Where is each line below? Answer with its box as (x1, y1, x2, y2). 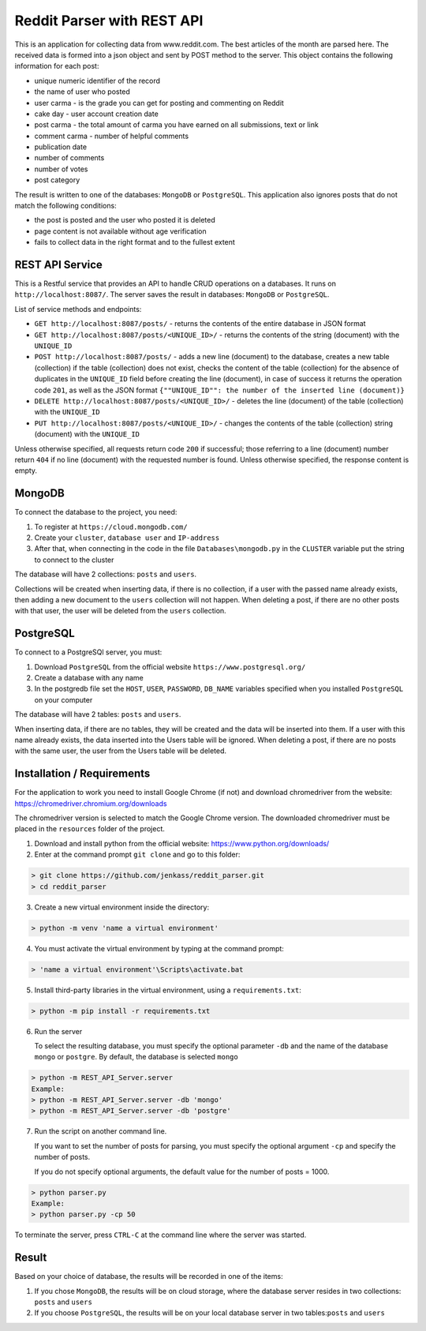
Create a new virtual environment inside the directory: (34, 902, 210, 912)
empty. (14, 466, 38, 475)
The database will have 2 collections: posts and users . (14, 569, 197, 579)
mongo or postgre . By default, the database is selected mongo (34, 1052, 238, 1062)
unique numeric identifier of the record (34, 76, 161, 85)
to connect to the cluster (34, 555, 114, 564)
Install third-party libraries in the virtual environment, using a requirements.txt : (34, 985, 301, 995)
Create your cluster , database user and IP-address (34, 533, 220, 542)
